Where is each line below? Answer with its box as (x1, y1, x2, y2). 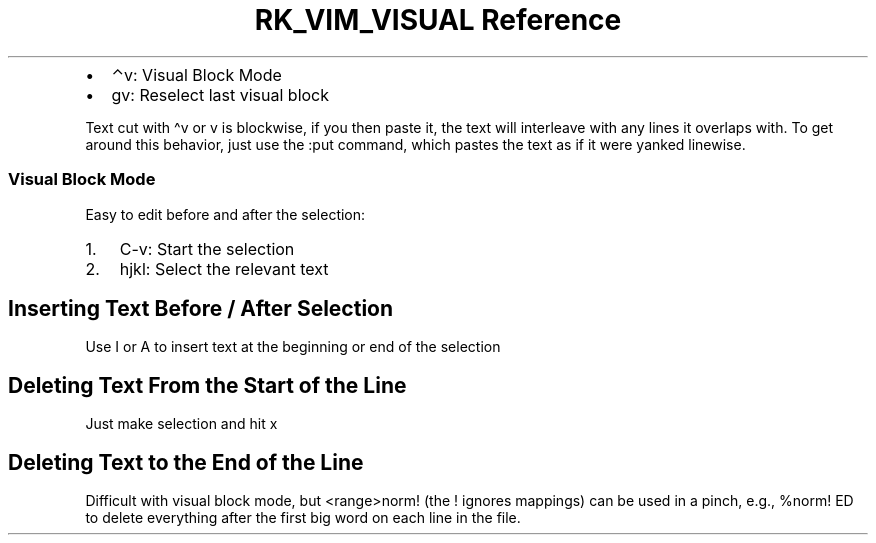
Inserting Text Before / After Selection (8, 295, 394, 321)
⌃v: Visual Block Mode (111, 64, 282, 85)
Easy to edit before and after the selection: (85, 205, 366, 223)
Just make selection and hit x (85, 415, 278, 433)
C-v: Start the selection (119, 238, 295, 259)
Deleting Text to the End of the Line (8, 449, 364, 475)
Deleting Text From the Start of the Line (8, 372, 407, 398)
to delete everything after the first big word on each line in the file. (85, 509, 521, 527)
